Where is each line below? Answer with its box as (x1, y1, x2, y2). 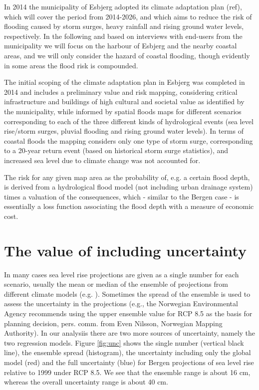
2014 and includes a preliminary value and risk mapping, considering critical (4, 86, 238, 97)
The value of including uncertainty (4, 240, 247, 260)
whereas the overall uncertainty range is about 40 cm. (4, 377, 168, 387)
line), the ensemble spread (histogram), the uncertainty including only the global (4, 347, 251, 358)
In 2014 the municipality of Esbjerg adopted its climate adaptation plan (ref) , (4, 1, 242, 11)
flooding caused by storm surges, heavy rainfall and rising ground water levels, (4, 21, 244, 31)
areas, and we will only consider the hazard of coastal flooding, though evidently (4, 50, 250, 60)
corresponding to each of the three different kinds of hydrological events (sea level (4, 116, 254, 126)
